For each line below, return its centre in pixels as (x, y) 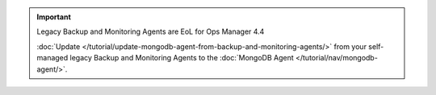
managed (52, 58)
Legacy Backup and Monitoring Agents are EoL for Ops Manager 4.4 (151, 31)
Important (54, 17)
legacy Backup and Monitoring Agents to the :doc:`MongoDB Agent (182, 58)
